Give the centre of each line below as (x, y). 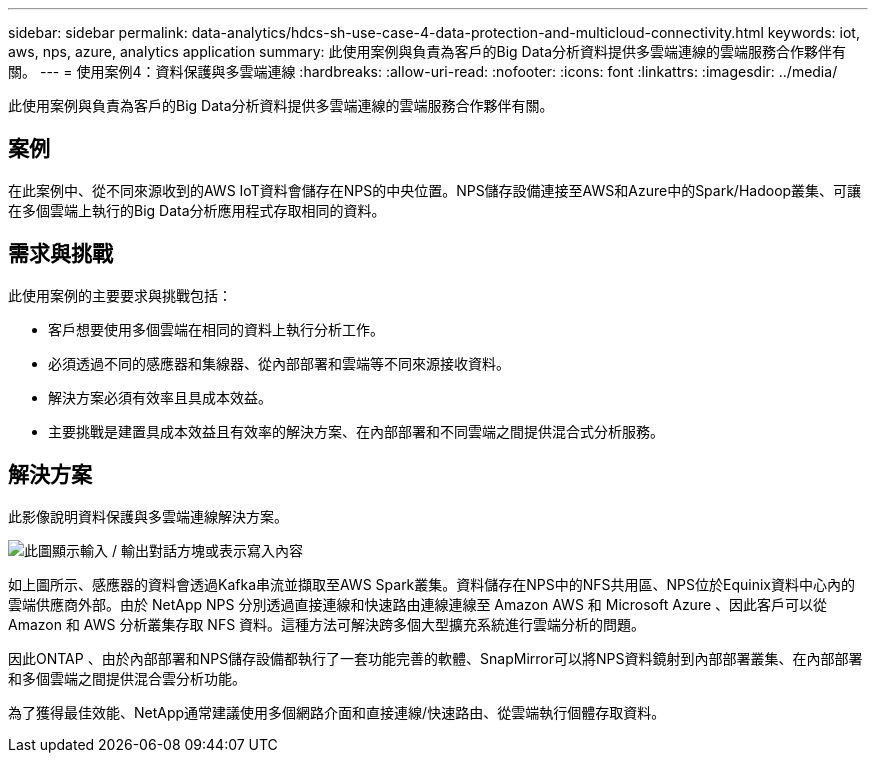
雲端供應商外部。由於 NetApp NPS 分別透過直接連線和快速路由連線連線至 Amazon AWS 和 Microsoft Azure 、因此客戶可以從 (418, 604)
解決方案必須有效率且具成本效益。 (160, 397)
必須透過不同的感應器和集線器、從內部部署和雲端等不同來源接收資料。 (279, 363)
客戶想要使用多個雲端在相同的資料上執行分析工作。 (216, 329)
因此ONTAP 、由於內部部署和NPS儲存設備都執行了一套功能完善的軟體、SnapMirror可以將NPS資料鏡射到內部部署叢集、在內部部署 (435, 658)
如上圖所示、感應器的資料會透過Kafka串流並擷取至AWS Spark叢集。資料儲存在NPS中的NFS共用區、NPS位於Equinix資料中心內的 (431, 584)
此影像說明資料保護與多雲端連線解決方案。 (148, 516)
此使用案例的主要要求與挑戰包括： (120, 295)
